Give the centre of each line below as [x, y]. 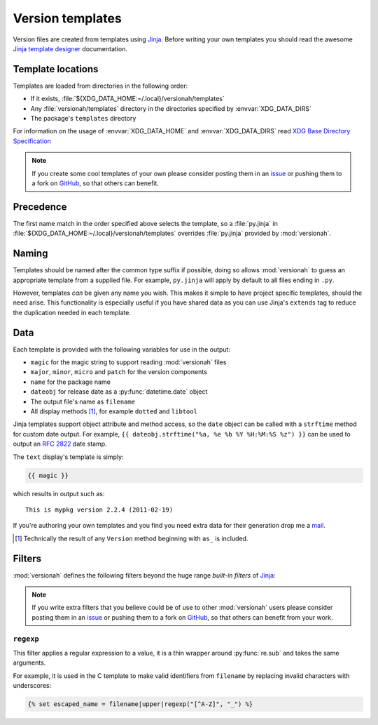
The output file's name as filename [83, 401]
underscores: [32, 686]
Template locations [56, 69]
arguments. [29, 663]
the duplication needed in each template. [72, 312]
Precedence [40, 207]
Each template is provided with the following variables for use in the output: [122, 349]
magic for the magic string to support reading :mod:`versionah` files [128, 362]
